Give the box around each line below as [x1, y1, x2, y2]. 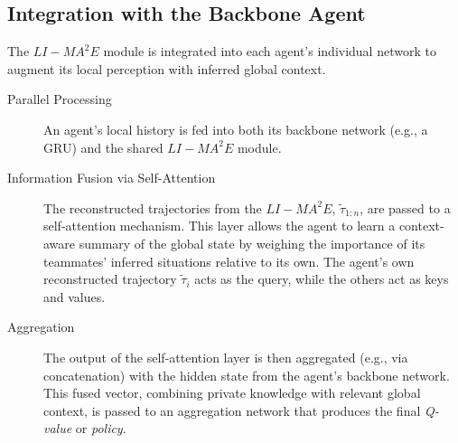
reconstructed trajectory [43, 269, 177, 288]
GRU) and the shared [43, 137, 164, 156]
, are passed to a [360, 198, 451, 217]
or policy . [75, 419, 126, 438]
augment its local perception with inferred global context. [7, 59, 326, 78]
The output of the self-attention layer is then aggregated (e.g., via [43, 347, 408, 366]
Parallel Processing [7, 90, 112, 108]
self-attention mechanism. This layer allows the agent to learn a [43, 216, 396, 235]
